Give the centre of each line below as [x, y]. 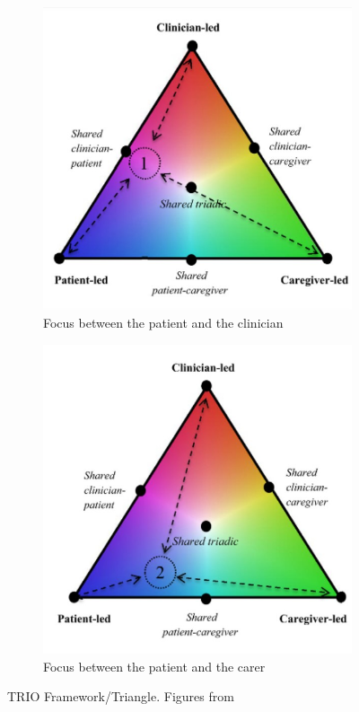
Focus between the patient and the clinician [163, 322]
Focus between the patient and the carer [154, 666]
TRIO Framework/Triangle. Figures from [121, 696]
